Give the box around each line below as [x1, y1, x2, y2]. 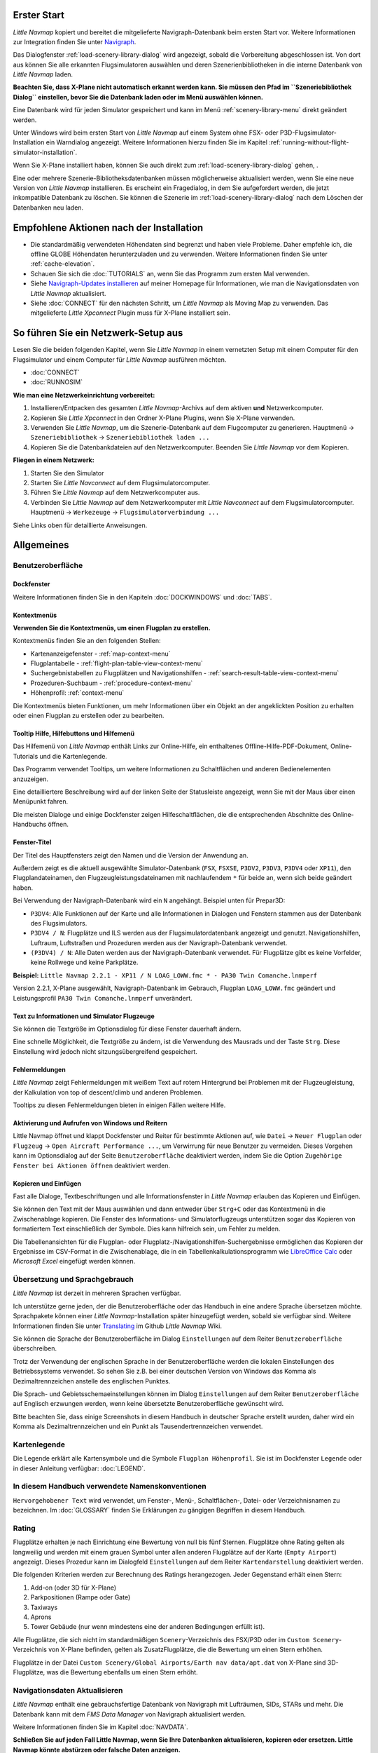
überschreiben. [13, 1344, 57, 1353]
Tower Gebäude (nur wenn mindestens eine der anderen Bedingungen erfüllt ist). [30, 1623, 265, 1631]
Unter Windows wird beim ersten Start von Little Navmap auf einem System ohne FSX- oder [13, 128, 279, 137]
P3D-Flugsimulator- [280, 128, 337, 137]
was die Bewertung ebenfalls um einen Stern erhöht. [46, 1668, 199, 1676]
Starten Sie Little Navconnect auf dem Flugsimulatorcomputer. [30, 479, 210, 487]
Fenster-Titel [13, 838, 52, 846]
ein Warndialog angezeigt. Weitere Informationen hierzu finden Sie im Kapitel [45, 138, 267, 147]
